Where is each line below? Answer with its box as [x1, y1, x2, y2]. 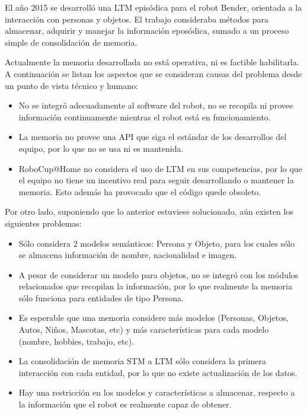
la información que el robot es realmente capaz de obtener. [18, 398, 232, 410]
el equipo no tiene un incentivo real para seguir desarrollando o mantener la [18, 174, 294, 186]
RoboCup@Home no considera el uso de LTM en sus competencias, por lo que [18, 162, 302, 174]
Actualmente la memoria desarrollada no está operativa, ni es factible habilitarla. [5, 56, 299, 68]
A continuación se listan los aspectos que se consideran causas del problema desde [5, 67, 302, 79]
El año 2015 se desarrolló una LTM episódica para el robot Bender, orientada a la [5, 1, 302, 13]
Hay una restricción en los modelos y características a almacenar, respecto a [18, 386, 295, 399]
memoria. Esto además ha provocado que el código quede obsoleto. [18, 185, 261, 198]
